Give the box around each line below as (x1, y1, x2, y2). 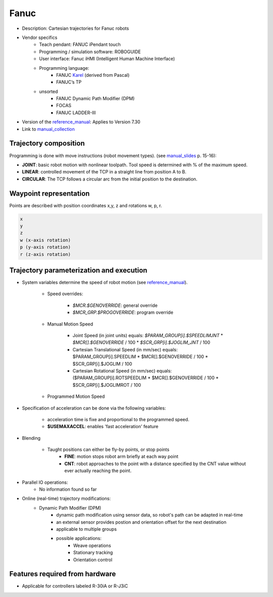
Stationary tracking (73, 549, 113, 556)
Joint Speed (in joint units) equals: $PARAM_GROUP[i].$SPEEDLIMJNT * (72, 333, 223, 338)
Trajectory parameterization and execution (9, 266, 148, 274)
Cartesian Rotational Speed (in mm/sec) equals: (72, 368, 172, 374)
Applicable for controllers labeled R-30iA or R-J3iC (22, 583, 128, 589)
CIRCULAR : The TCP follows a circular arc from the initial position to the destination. (22, 176, 198, 182)
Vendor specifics (22, 34, 58, 40)
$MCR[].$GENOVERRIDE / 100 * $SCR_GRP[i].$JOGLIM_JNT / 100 (72, 339, 210, 346)
